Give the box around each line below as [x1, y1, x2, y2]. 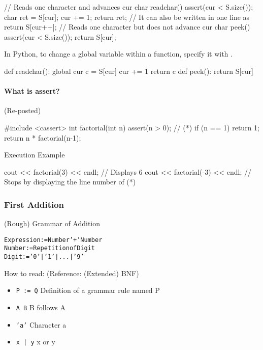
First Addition [4, 198, 64, 210]
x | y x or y [16, 336, 55, 347]
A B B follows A [16, 302, 65, 312]
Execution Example [4, 149, 65, 160]
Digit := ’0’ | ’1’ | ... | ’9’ [4, 253, 84, 261]
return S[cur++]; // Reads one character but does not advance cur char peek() [4, 21, 250, 32]
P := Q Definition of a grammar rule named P [16, 285, 160, 295]
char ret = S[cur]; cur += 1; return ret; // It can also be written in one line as [4, 11, 250, 22]
